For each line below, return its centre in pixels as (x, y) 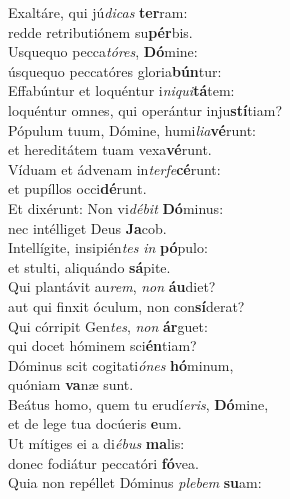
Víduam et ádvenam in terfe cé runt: (114, 168)
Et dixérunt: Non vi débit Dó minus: (116, 207)
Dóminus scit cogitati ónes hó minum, (121, 364)
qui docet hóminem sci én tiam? (102, 345)
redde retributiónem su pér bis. (100, 31)
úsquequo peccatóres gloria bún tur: (115, 70)
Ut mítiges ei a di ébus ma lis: (96, 443)
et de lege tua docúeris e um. (95, 423)
